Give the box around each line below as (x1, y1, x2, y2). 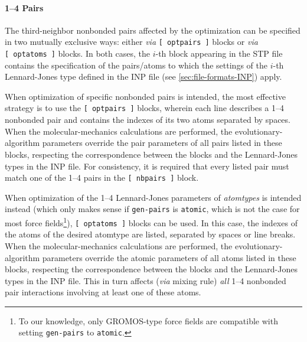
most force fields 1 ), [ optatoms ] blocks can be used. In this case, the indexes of (5, 215, 298, 229)
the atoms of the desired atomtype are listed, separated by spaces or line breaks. (5, 228, 296, 240)
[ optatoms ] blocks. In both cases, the (5, 47, 150, 60)
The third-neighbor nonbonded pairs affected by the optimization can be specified (5, 24, 301, 36)
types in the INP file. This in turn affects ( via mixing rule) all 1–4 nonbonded (5, 274, 286, 286)
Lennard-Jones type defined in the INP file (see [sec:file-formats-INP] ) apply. (5, 70, 282, 83)
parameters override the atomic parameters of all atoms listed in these (42, 251, 296, 263)
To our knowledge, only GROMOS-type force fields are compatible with (18, 314, 278, 327)
